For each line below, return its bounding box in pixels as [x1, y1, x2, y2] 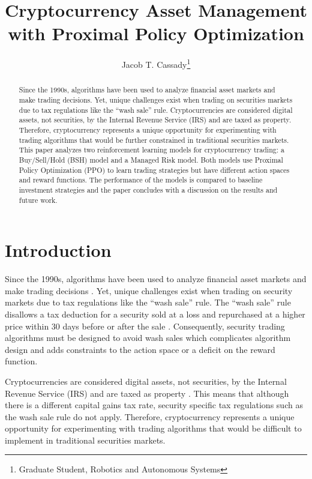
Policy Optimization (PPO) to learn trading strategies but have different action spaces [19, 164, 290, 175]
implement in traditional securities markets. [5, 433, 166, 446]
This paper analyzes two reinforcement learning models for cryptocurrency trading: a [19, 145, 284, 155]
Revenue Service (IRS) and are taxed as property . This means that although [5, 387, 289, 399]
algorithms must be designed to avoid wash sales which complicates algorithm [5, 331, 291, 344]
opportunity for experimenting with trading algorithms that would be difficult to [5, 422, 302, 435]
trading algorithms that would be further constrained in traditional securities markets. [19, 134, 289, 145]
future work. [19, 194, 58, 205]
